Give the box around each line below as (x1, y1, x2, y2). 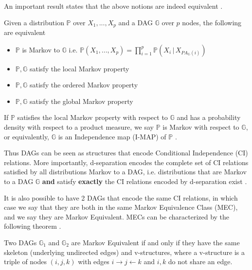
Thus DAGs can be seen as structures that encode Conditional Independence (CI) (4, 148, 248, 158)
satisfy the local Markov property (29, 63, 129, 73)
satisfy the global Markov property (29, 96, 133, 106)
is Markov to (22, 44, 60, 54)
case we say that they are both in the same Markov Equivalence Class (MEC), (4, 202, 238, 212)
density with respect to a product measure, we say (4, 122, 154, 132)
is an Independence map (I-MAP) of (58, 131, 166, 141)
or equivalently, (4, 131, 50, 141)
